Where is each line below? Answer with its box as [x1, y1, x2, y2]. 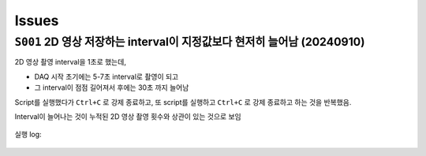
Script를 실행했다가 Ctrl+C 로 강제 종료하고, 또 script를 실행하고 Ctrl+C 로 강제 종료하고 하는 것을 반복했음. [14, 97, 352, 106]
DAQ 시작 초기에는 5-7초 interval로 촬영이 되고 [34, 72, 179, 81]
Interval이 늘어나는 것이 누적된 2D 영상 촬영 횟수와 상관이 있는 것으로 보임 [14, 111, 241, 121]
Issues [14, 12, 59, 29]
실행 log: [14, 130, 43, 139]
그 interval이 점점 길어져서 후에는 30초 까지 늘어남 [34, 83, 189, 92]
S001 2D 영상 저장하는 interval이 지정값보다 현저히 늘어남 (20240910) [14, 35, 365, 49]
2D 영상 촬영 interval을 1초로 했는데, [14, 58, 126, 67]
